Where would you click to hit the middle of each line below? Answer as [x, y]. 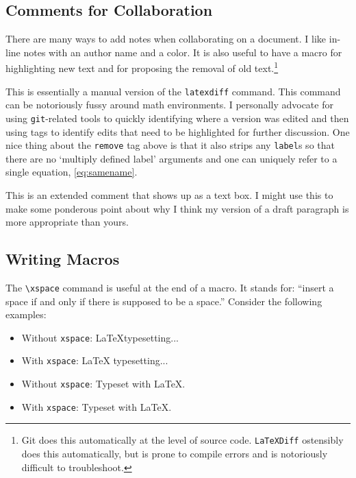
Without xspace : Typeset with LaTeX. [103, 384]
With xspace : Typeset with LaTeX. [97, 406]
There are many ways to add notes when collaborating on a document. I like [166, 39]
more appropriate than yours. [67, 222]
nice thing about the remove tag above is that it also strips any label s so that [170, 145]
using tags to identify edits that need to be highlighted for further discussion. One [178, 131]
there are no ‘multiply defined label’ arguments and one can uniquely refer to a [171, 158]
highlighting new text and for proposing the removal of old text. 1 [142, 67]
